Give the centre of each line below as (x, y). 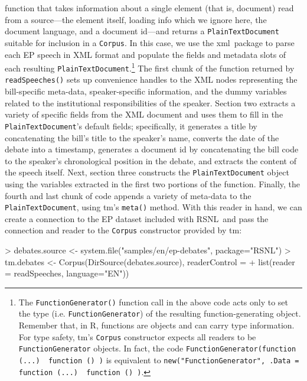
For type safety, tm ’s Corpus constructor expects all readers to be (137, 336)
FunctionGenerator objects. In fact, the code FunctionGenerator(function (157, 348)
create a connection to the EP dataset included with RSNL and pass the (137, 218)
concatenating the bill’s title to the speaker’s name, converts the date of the (142, 137)
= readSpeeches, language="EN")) (67, 273)
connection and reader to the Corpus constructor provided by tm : (123, 230)
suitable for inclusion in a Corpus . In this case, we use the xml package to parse (150, 42)
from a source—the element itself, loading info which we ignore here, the (136, 19)
